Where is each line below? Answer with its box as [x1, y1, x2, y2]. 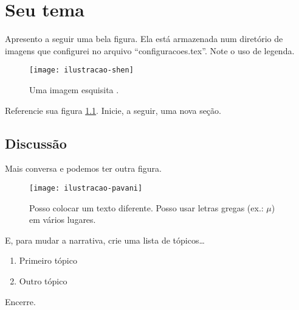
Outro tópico [19, 274, 67, 287]
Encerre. [5, 295, 36, 308]
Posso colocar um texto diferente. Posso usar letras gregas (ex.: [29, 201, 264, 214]
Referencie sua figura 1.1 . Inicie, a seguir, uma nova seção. [5, 104, 221, 116]
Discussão [5, 133, 67, 152]
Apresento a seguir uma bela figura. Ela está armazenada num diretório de [5, 32, 283, 45]
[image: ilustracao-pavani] [29, 183, 143, 192]
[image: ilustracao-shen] [29, 66, 134, 75]
